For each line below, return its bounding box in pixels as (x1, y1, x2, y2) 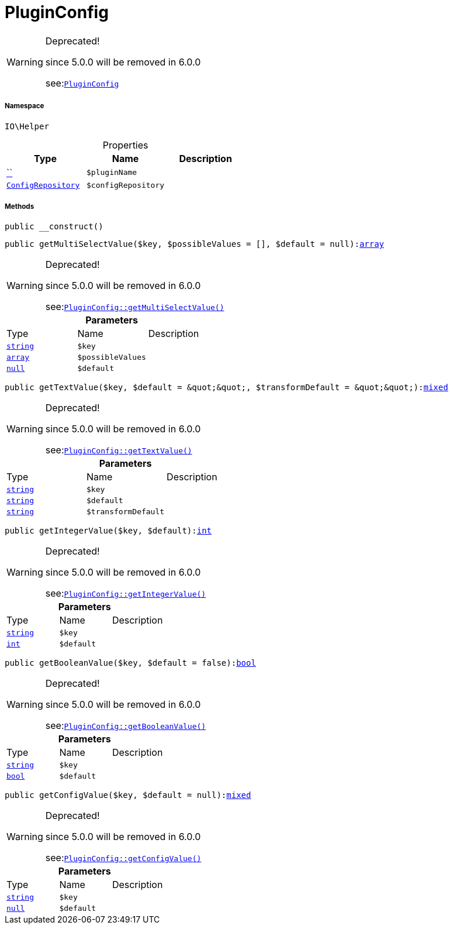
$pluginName (87, 168, 137, 177)
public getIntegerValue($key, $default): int (5, 526, 212, 536)
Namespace (5, 102, 44, 111)
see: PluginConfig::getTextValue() (45, 444, 192, 456)
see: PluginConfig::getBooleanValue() (45, 720, 206, 732)
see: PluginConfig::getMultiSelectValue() (45, 301, 224, 313)
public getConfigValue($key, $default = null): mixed (5, 790, 251, 800)
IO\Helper (5, 121, 49, 131)
